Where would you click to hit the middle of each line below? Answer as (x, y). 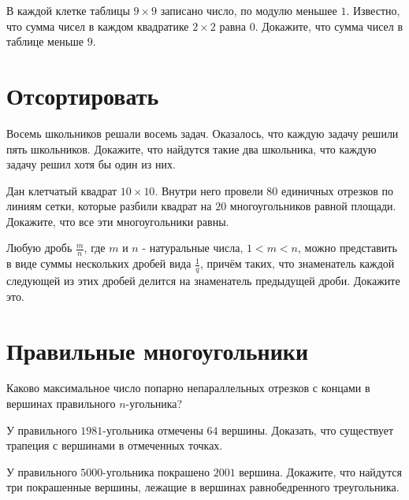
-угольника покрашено (156, 471)
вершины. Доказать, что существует (308, 430)
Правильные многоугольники (158, 350)
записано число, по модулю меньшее (249, 10)
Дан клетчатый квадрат (62, 190)
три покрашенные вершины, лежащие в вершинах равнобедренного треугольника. (203, 487)
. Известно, (373, 10)
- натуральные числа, (193, 248)
